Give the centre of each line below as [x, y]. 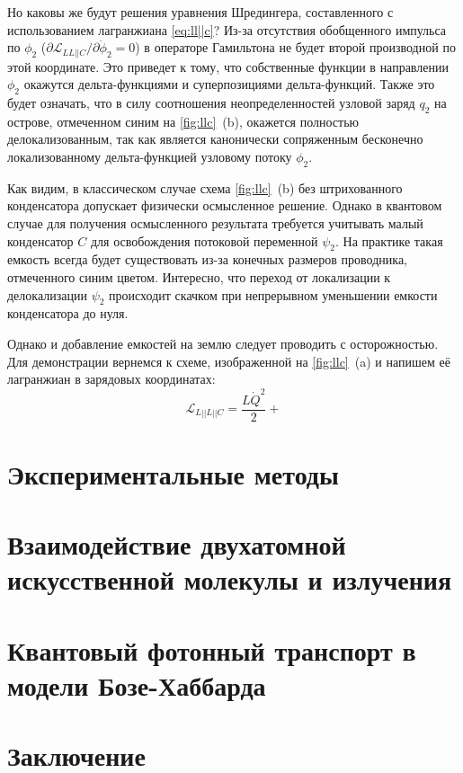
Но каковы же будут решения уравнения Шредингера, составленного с [200, 12]
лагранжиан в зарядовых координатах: [111, 379]
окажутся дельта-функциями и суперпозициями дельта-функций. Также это [229, 84]
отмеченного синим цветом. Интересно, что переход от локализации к [199, 277]
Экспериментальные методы [173, 473]
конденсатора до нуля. [68, 313]
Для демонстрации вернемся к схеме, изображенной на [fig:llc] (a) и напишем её [229, 361]
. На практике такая [389, 240]
